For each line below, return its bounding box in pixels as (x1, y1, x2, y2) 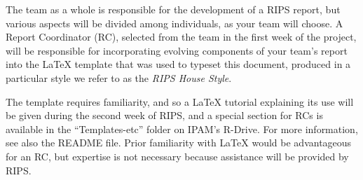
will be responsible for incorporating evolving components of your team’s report (6, 43, 348, 57)
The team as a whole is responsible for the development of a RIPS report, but (6, 2, 341, 16)
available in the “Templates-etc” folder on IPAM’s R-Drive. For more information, (6, 121, 358, 136)
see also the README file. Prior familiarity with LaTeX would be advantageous (6, 135, 352, 150)
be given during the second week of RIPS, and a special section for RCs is (6, 108, 323, 123)
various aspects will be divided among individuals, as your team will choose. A (6, 15, 343, 30)
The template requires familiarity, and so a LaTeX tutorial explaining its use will (6, 94, 354, 109)
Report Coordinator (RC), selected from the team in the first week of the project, (6, 29, 357, 44)
